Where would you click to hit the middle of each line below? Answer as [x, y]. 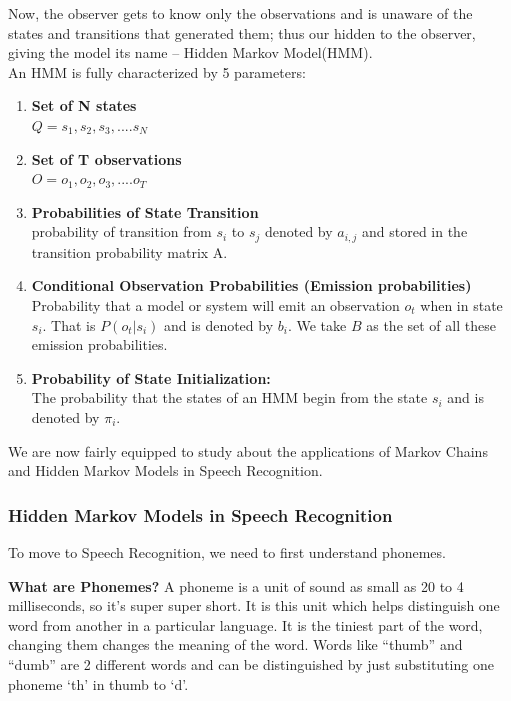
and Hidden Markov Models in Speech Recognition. [165, 470]
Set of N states [84, 105]
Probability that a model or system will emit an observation [215, 304]
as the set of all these [431, 324]
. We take [317, 324]
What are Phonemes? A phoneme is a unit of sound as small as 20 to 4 [236, 585]
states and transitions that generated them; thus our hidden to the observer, [242, 32]
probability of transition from [121, 231]
